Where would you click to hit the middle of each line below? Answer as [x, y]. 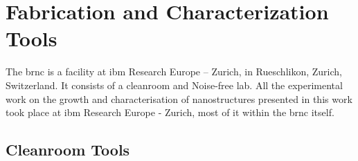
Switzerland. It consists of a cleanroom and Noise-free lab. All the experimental [174, 85]
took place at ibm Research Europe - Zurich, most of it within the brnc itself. [170, 112]
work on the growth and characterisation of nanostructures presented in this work [179, 98]
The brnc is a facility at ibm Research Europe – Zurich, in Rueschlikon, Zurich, [174, 72]
